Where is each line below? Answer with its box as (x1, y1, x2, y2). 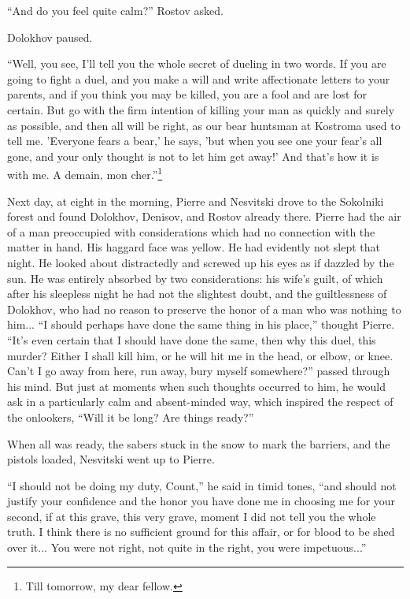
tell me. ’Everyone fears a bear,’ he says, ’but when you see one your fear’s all (7, 132, 382, 149)
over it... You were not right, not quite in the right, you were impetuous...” (7, 539, 367, 556)
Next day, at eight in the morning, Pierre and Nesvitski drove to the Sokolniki (7, 192, 384, 209)
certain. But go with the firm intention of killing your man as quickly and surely (7, 101, 395, 117)
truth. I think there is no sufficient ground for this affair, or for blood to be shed (7, 523, 395, 540)
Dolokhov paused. (7, 28, 93, 45)
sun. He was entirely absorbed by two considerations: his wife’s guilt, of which (7, 270, 383, 286)
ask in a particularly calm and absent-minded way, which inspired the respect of (7, 393, 393, 410)
